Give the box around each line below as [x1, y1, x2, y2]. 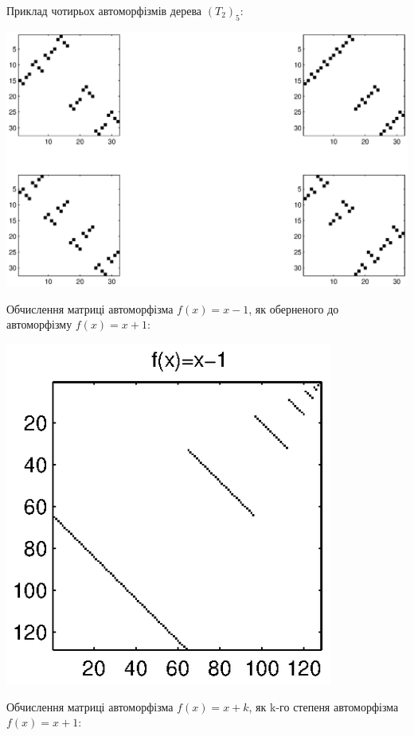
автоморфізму [6, 316, 72, 333]
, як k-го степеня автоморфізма [248, 698, 399, 715]
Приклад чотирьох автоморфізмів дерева [6, 2, 202, 18]
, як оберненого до [248, 300, 339, 317]
